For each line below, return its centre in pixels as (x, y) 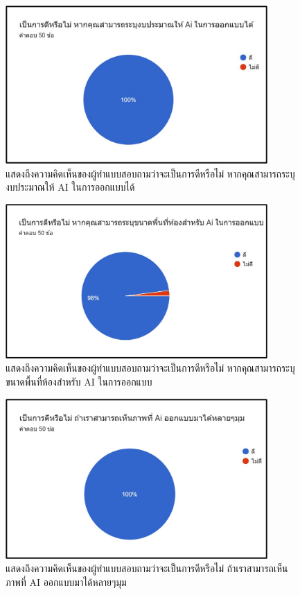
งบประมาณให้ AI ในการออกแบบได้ (70, 187)
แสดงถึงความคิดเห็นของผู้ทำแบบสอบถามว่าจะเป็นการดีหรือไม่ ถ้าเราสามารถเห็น (147, 568)
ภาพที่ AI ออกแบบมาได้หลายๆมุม (66, 581)
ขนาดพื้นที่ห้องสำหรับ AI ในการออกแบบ (79, 382)
